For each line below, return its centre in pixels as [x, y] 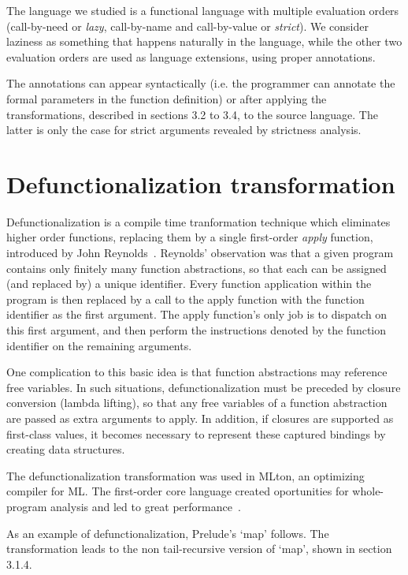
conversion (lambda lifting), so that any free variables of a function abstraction [197, 403]
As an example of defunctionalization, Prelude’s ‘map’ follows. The [168, 533]
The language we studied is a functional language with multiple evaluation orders [203, 10]
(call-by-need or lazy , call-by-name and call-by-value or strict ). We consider [187, 26]
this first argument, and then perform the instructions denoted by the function [197, 330]
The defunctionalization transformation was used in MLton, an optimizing [185, 475]
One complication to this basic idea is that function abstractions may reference [197, 372]
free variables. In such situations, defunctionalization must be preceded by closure [204, 387]
